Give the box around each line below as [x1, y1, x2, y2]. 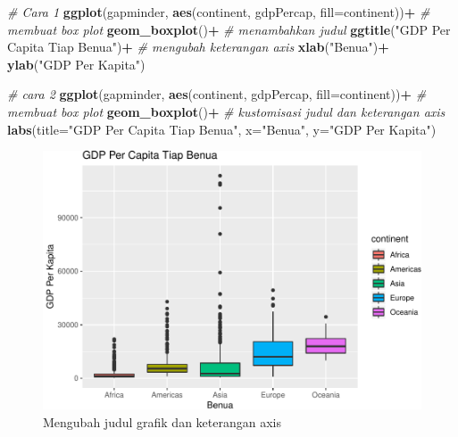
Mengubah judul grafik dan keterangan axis [43, 412, 281, 431]
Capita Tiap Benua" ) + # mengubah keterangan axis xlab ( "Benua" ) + [7, 37, 389, 56]
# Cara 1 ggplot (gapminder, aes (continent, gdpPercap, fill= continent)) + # [7, 3, 430, 21]
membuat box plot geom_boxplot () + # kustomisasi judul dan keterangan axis [7, 102, 446, 120]
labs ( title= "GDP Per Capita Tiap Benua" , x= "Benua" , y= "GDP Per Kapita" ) [7, 120, 437, 138]
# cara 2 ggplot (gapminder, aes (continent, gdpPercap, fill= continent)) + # [7, 85, 427, 103]
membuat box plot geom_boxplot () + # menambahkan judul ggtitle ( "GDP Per [7, 20, 451, 38]
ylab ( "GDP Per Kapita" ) [7, 54, 146, 73]
